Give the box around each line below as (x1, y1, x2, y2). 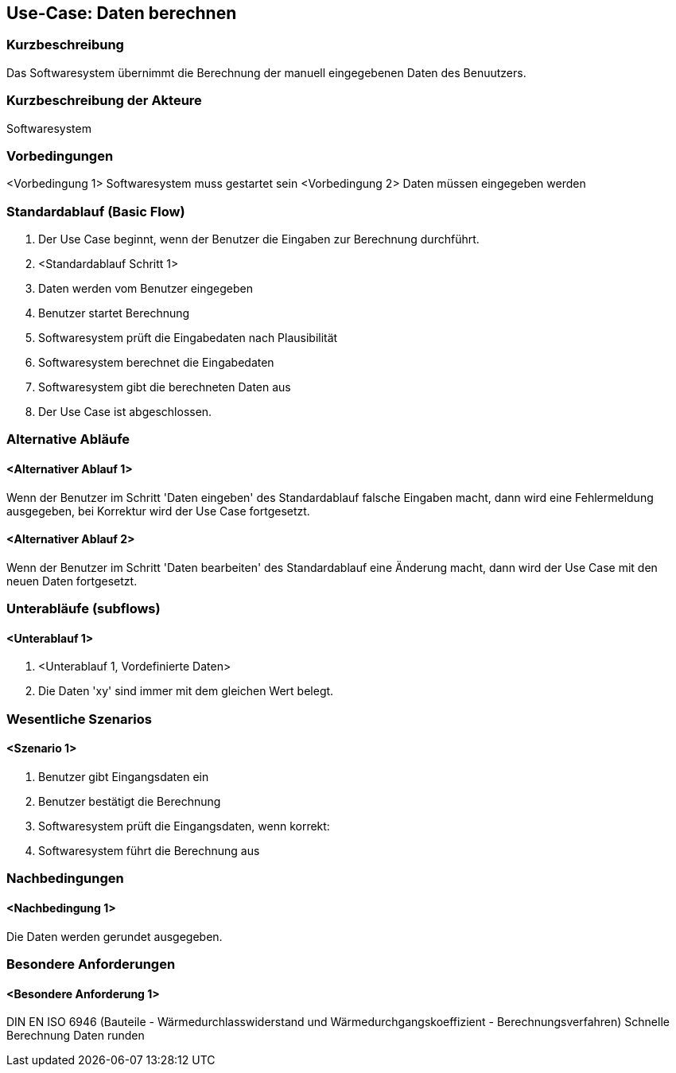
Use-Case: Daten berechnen (6, 3, 237, 23)
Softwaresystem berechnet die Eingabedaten (38, 356, 274, 370)
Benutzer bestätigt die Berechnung (38, 795, 221, 809)
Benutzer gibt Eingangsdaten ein (38, 770, 209, 784)
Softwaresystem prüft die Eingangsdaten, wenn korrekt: (38, 819, 330, 834)
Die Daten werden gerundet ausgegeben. (6, 929, 223, 943)
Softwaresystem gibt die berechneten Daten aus (38, 380, 291, 395)
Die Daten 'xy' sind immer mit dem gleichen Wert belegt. (38, 684, 334, 698)
